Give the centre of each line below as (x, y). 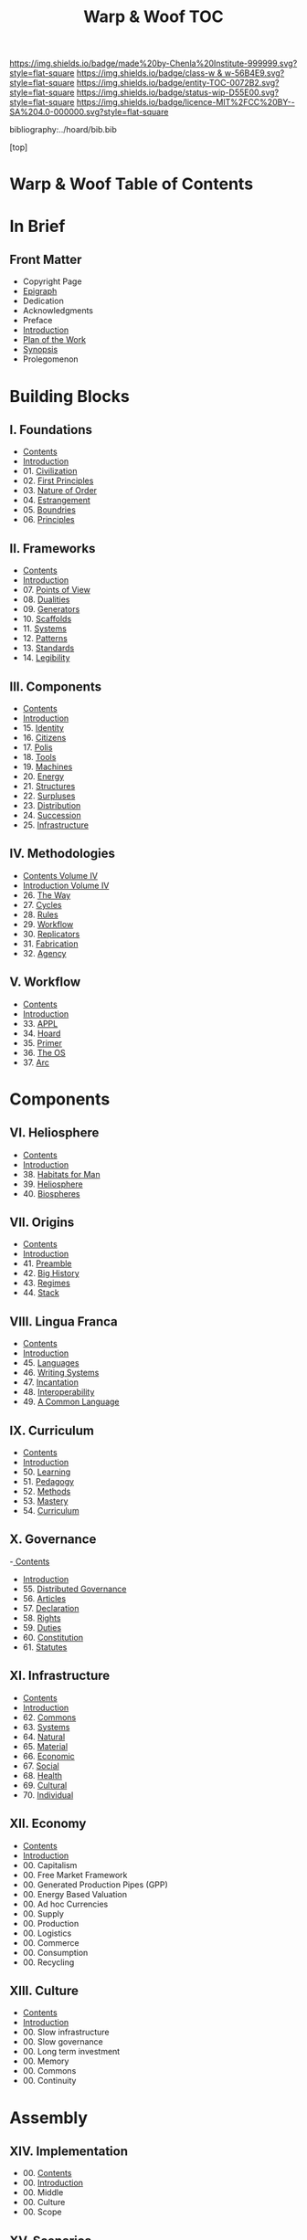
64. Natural (44, 1737)
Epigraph (40, 291)
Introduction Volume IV (66, 885)
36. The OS (44, 1052)
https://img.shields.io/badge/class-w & (149, 73)
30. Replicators (51, 934)
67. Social (41, 1766)
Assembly (49, 2118)
